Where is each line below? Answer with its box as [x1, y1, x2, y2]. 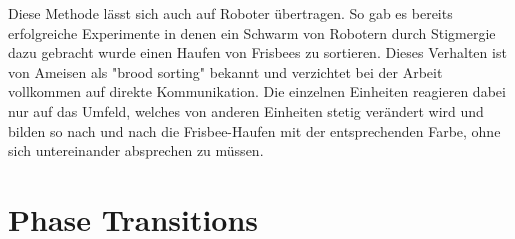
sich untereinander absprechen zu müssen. [8, 140, 264, 161]
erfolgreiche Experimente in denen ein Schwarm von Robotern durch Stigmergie [8, 22, 496, 43]
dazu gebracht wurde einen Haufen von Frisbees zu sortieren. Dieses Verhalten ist [8, 42, 507, 63]
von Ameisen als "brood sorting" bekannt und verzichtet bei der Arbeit [8, 61, 443, 82]
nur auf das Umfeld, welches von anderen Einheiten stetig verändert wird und [8, 100, 484, 121]
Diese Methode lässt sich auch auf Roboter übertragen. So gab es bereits [8, 3, 453, 23]
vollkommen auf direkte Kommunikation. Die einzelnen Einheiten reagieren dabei [8, 81, 506, 102]
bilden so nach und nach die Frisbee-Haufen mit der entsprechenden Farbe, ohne [8, 120, 501, 141]
